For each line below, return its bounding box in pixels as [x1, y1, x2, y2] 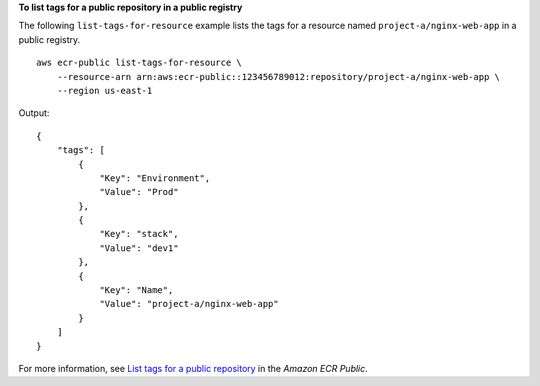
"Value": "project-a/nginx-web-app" [99, 298, 279, 310]
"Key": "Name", [99, 285, 174, 296]
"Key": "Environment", [99, 172, 211, 184]
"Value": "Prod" [99, 186, 179, 198]
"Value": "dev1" [99, 242, 179, 254]
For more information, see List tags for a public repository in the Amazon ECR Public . [18, 362, 369, 374]
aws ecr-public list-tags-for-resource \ [36, 57, 242, 69]
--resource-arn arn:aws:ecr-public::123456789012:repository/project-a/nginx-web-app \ [56, 71, 500, 82]
